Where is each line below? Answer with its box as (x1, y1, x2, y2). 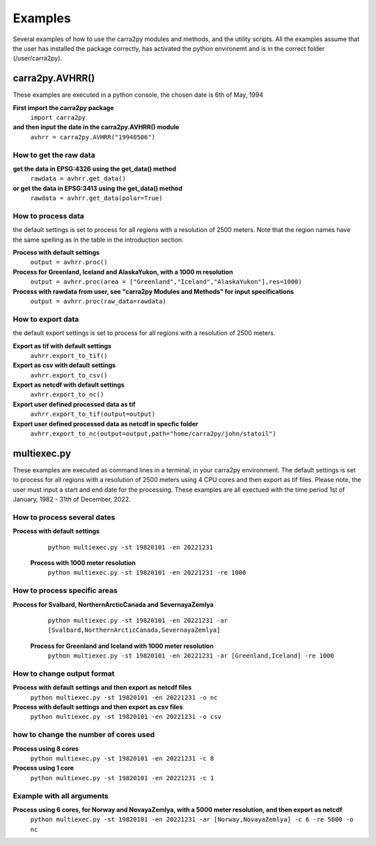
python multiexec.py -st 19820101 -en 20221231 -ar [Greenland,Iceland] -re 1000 (47, 652, 334, 660)
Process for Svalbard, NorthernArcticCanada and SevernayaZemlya (13, 600, 214, 609)
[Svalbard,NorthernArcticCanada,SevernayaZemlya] (47, 626, 221, 634)
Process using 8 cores (13, 744, 79, 752)
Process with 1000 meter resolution (30, 559, 136, 567)
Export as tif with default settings (13, 341, 111, 350)
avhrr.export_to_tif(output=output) (30, 410, 156, 418)
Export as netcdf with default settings (13, 380, 125, 389)
